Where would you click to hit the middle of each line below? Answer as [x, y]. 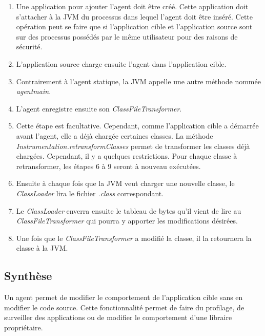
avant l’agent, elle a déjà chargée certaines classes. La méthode [115, 135]
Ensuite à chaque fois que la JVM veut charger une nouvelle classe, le [125, 183]
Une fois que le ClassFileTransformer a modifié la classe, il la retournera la [134, 238]
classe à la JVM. [42, 248]
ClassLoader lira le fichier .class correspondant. [90, 193]
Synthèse [28, 276]
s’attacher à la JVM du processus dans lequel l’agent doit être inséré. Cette [135, 16]
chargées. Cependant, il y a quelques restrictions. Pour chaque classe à [127, 156]
